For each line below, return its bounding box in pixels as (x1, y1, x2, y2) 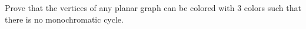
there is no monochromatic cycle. (5, 13, 124, 25)
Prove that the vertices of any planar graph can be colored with (5, 2, 235, 13)
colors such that (244, 2, 301, 13)
